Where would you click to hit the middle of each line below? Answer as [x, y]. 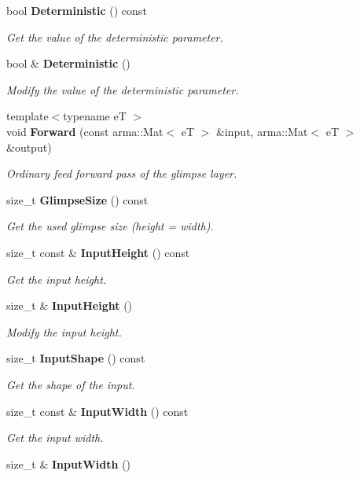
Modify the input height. [64, 331]
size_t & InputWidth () [69, 463]
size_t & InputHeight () [70, 305]
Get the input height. [57, 279]
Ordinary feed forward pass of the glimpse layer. [122, 173]
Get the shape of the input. [71, 384]
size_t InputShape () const [76, 358]
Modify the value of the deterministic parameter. [123, 89]
